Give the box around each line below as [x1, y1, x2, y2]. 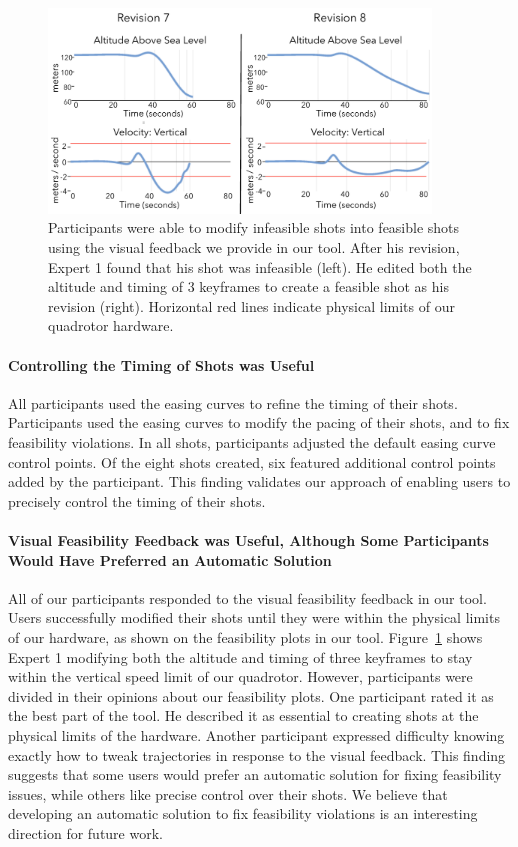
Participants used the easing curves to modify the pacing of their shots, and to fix [8, 412, 510, 433]
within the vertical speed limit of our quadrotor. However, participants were [8, 666, 473, 687]
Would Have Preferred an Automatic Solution [8, 549, 332, 570]
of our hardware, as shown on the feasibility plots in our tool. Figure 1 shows [8, 626, 483, 647]
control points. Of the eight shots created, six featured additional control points [8, 451, 496, 472]
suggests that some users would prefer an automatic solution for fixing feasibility [8, 764, 502, 785]
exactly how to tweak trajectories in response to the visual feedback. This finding [8, 744, 506, 765]
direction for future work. [8, 822, 163, 843]
